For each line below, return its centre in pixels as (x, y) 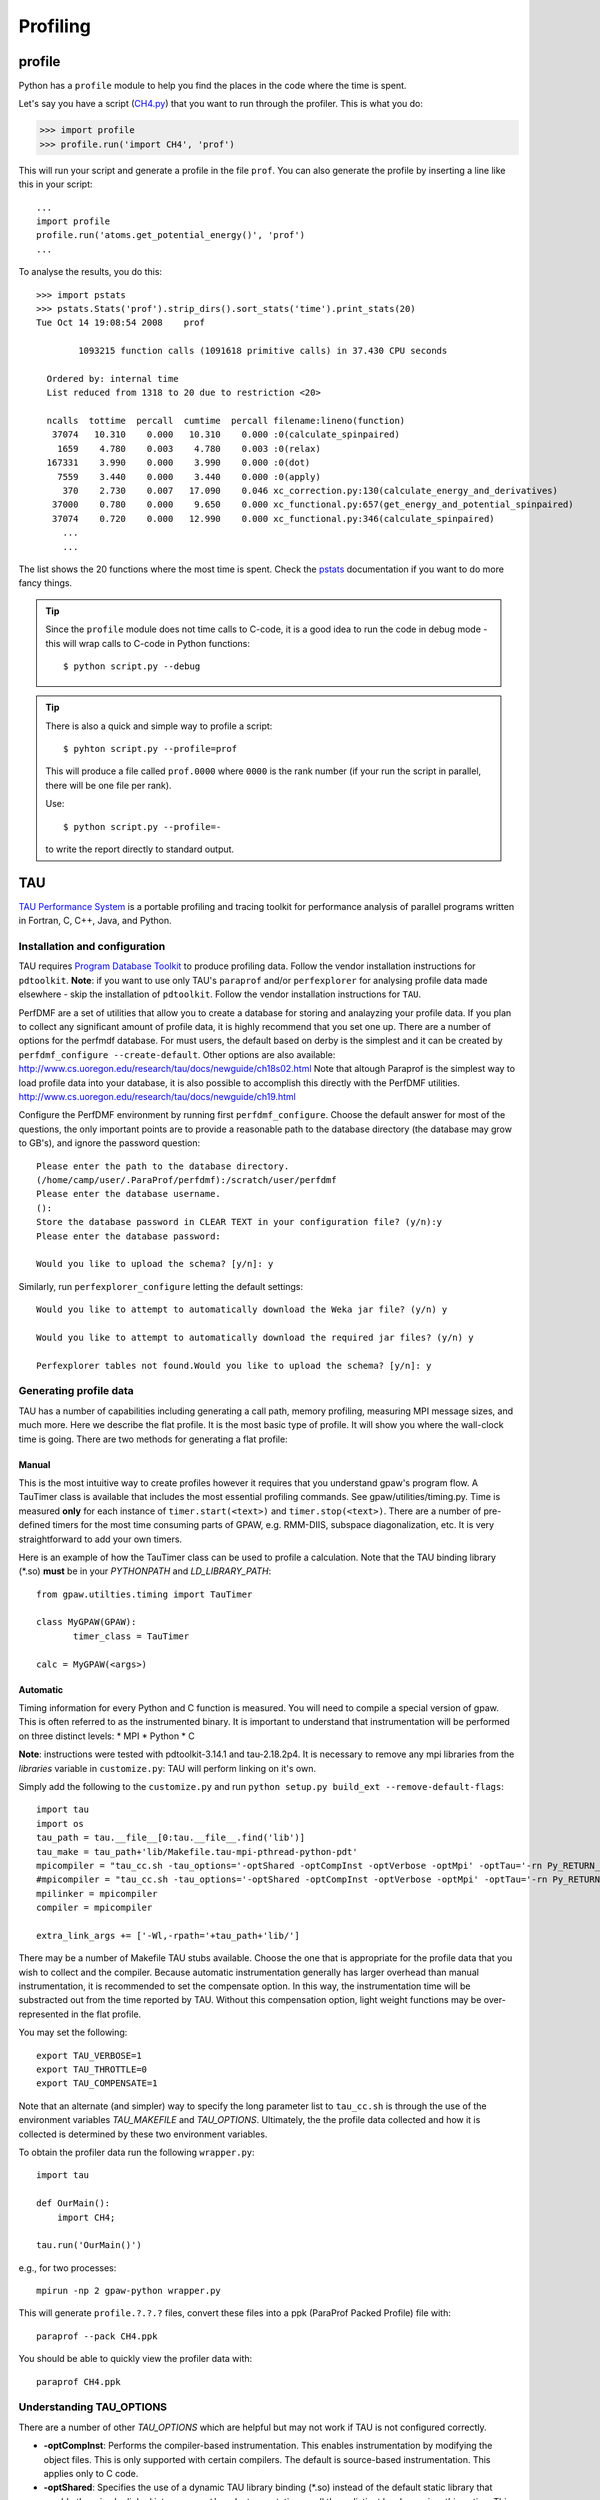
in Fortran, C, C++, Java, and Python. (95, 921)
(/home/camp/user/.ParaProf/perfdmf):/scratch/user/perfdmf (186, 1179)
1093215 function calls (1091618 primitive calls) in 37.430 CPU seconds (263, 351)
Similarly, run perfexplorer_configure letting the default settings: (161, 1286)
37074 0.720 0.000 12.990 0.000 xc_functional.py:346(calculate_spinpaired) (273, 518)
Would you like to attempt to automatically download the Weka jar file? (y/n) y (242, 1309)
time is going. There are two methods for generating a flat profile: (153, 1439)
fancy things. (45, 583)
